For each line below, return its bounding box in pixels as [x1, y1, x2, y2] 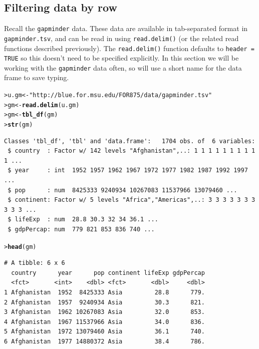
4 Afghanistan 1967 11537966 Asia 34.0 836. [4, 318, 205, 325]
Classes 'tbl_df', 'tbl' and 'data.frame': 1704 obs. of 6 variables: [4, 137, 255, 145]
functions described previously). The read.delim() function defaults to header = [4, 43, 254, 53]
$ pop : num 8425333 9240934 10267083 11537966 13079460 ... [8, 186, 237, 194]
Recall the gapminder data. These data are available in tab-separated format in [4, 23, 248, 34]
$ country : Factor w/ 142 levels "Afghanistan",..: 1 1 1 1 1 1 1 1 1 [8, 147, 255, 155]
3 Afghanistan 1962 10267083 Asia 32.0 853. [4, 308, 205, 316]
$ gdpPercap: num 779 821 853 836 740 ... [8, 226, 155, 233]
